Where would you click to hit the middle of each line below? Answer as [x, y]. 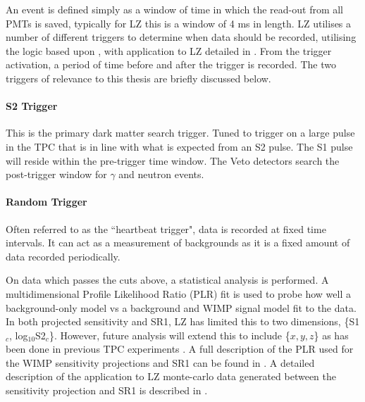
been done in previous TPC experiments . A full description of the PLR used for [180, 349]
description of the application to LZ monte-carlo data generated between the [171, 376]
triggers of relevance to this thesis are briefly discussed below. [138, 78]
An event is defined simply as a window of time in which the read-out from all [175, 9]
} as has [331, 335]
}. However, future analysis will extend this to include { [169, 335]
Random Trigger [47, 202]
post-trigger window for [56, 174]
